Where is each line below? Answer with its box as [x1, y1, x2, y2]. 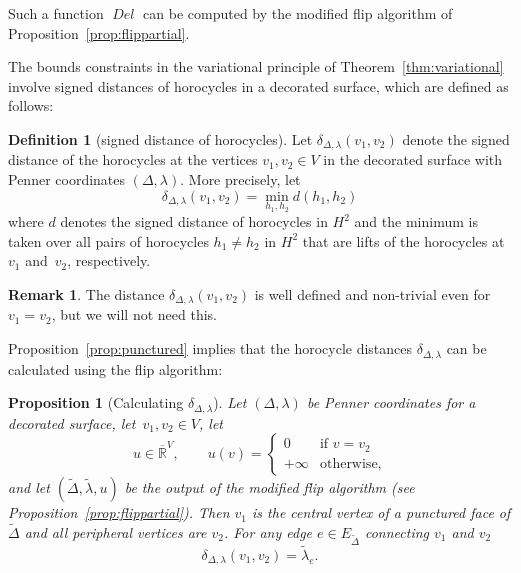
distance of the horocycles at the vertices [8, 149, 258, 170]
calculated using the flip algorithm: [8, 358, 223, 379]
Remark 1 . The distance [8, 284, 165, 305]
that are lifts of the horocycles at [302, 230, 505, 251]
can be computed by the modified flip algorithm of [143, 3, 453, 23]
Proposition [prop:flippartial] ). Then [8, 502, 230, 523]
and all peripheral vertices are [24, 521, 207, 542]
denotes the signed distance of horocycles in [60, 211, 328, 232]
